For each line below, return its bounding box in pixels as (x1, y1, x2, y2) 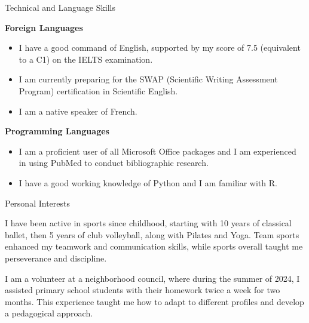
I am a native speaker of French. (19, 104, 137, 117)
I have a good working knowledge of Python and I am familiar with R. (19, 176, 277, 189)
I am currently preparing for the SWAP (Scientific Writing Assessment (19, 73, 278, 85)
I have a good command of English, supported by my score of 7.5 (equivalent (19, 41, 301, 54)
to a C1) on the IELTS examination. (19, 53, 153, 65)
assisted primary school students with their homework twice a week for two (5, 284, 280, 296)
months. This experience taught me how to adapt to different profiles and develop (5, 295, 304, 307)
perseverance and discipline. (5, 251, 107, 264)
